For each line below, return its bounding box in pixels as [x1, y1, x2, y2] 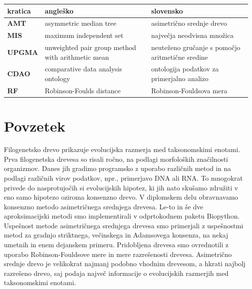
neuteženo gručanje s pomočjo [151, 42, 240, 52]
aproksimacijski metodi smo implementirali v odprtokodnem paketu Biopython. [4, 211, 240, 221]
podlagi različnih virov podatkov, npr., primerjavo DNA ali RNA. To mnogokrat [4, 172, 243, 183]
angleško [45, 5, 74, 16]
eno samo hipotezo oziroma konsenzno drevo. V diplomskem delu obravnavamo [4, 192, 238, 202]
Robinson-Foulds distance [45, 85, 121, 95]
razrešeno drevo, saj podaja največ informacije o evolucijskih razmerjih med [4, 268, 229, 278]
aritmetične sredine [151, 51, 208, 62]
